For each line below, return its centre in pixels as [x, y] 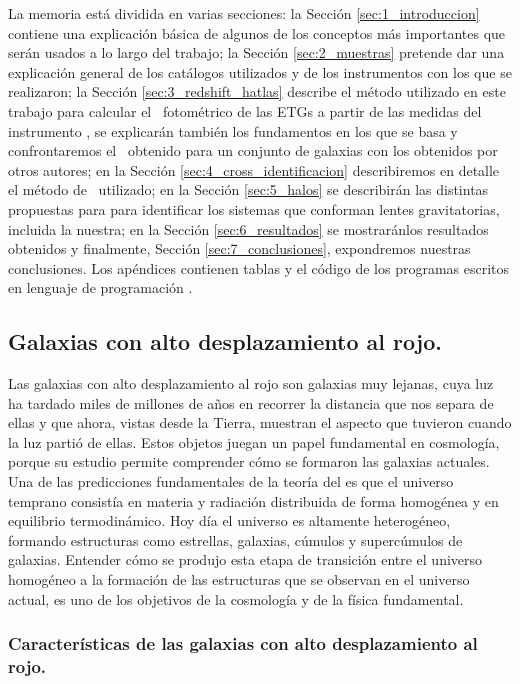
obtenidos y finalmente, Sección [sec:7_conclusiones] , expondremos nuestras [239, 248]
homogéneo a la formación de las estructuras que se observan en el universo [239, 579]
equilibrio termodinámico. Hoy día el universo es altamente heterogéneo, [229, 520]
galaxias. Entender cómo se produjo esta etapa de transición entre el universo [245, 559]
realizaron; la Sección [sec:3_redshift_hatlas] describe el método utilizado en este [257, 91]
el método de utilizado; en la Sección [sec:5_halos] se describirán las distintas [248, 189]
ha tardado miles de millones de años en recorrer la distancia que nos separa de [251, 402]
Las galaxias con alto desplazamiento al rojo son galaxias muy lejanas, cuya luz [251, 383]
